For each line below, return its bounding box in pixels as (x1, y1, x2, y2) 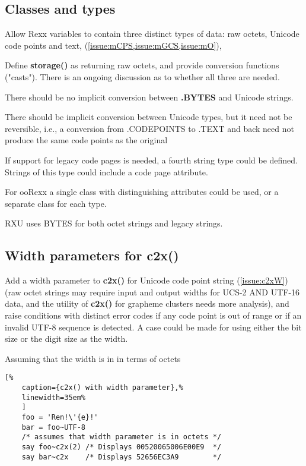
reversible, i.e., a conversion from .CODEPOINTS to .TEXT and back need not (5, 122, 294, 134)
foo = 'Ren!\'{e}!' (21, 413, 98, 421)
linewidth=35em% (21, 393, 86, 402)
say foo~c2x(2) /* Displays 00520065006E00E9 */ (21, 442, 222, 451)
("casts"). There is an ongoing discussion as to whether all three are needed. (5, 70, 280, 83)
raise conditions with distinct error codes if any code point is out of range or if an (5, 308, 302, 321)
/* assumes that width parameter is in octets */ (21, 433, 222, 442)
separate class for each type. (5, 197, 107, 209)
